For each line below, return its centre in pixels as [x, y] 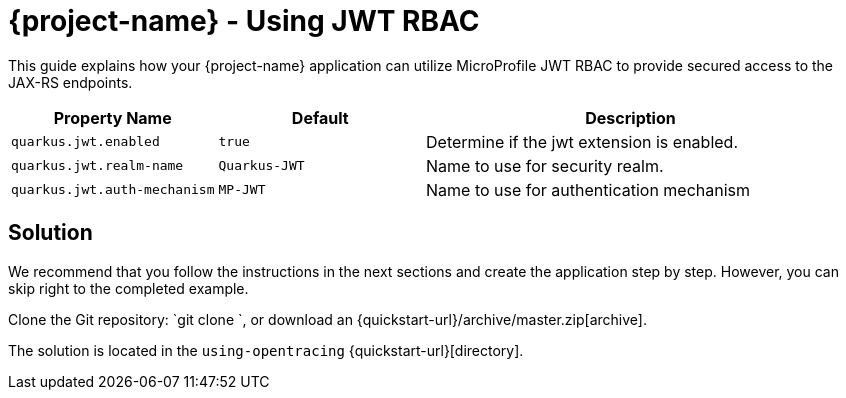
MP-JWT [242, 190]
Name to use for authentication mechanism [588, 189]
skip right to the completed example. [128, 288]
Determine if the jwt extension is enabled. [582, 141]
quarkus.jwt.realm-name [97, 166]
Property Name [112, 117]
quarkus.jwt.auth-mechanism [113, 190]
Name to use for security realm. [545, 165]
